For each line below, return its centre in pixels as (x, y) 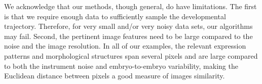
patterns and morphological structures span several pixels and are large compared (131, 55)
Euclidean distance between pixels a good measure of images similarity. (115, 76)
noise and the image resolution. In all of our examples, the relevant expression (125, 46)
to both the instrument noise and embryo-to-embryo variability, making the (121, 66)
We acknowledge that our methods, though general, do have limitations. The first (130, 6)
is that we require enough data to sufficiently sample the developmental (115, 16)
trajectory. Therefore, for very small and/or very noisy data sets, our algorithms (128, 26)
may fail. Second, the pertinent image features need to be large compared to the (128, 36)
